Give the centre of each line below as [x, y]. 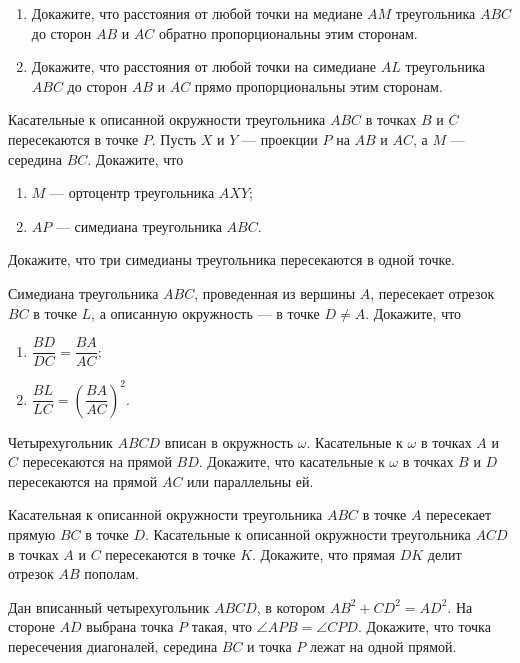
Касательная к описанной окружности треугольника [165, 514]
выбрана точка [130, 626]
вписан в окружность [229, 441]
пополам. [111, 573]
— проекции [280, 138]
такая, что [222, 626]
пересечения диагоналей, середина [113, 646]
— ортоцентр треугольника [132, 192]
